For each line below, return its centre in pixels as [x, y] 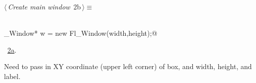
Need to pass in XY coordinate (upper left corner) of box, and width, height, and [128, 66]
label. [12, 76]
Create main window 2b [44, 6]
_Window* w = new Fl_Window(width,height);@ [81, 33]
